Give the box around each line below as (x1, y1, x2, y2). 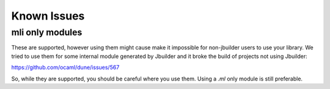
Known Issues (11, 9, 85, 23)
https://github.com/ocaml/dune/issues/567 (11, 64, 120, 71)
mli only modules (11, 27, 82, 38)
